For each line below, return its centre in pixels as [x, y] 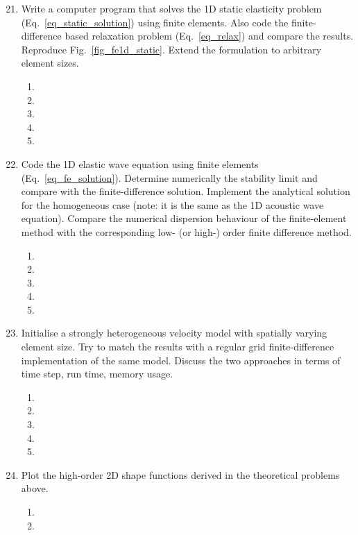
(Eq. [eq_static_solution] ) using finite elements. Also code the [155, 22]
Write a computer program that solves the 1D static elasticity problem [171, 8]
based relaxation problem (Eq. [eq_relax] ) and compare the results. [209, 36]
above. [35, 488]
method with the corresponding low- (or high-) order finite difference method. [186, 231]
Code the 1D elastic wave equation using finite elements [140, 163]
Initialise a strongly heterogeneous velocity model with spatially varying [174, 333]
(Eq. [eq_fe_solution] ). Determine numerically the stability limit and [169, 177]
